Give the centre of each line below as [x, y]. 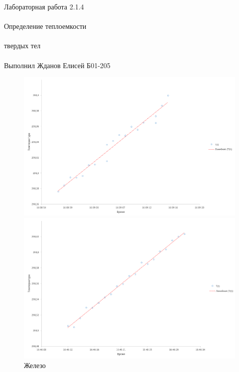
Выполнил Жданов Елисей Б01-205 [57, 65]
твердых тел [22, 46]
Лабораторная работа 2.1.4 [44, 6]
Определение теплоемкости [45, 26]
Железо [35, 365]
